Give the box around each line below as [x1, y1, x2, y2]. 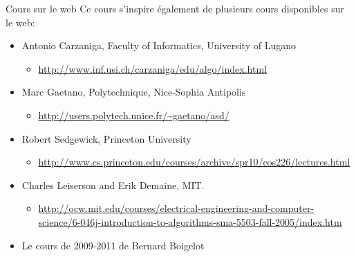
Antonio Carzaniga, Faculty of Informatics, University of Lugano [21, 38, 296, 53]
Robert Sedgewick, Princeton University [21, 131, 191, 145]
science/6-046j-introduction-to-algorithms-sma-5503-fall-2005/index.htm [38, 214, 342, 229]
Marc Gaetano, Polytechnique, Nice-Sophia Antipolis [21, 85, 246, 99]
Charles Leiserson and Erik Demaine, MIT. [21, 177, 205, 192]
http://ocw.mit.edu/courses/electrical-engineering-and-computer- [38, 201, 315, 215]
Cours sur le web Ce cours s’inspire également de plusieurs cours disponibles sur [6, 1, 344, 15]
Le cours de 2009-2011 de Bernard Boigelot [21, 238, 205, 252]
